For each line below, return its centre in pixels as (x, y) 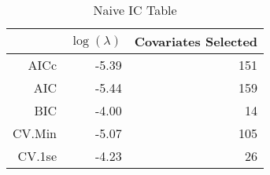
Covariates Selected (196, 41)
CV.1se (37, 156)
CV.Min (35, 133)
